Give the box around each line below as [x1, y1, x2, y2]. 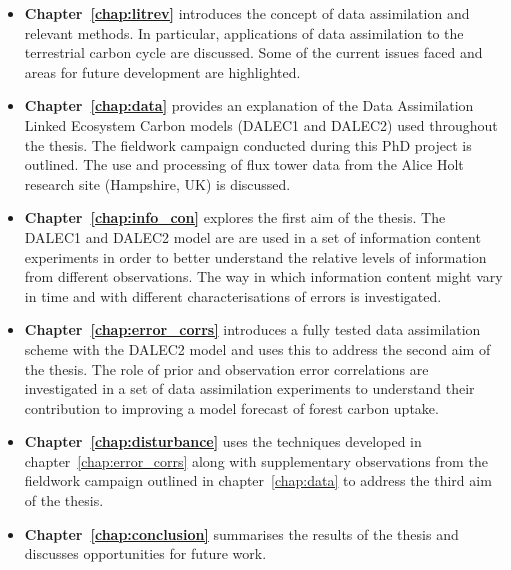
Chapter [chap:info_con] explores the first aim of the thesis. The [24, 207, 446, 228]
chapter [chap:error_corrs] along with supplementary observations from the [24, 450, 488, 471]
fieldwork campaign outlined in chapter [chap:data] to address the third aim [24, 470, 492, 491]
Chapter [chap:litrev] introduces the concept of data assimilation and [24, 3, 470, 23]
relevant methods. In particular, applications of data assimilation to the [24, 22, 464, 43]
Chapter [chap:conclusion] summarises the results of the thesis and [24, 523, 459, 544]
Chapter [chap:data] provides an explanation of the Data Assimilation [24, 95, 474, 116]
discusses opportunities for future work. [24, 543, 267, 564]
